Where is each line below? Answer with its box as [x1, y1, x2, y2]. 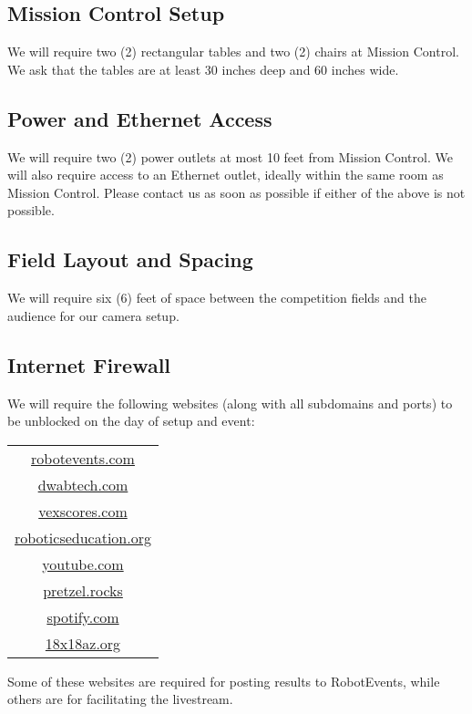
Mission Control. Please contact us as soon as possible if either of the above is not [7, 182, 466, 202]
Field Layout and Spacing [7, 245, 253, 274]
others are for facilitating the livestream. [7, 689, 233, 709]
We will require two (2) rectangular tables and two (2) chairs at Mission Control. [7, 42, 459, 61]
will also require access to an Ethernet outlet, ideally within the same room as [7, 165, 444, 184]
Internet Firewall [7, 350, 171, 378]
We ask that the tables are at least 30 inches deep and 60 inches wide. [7, 59, 399, 78]
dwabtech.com [37, 473, 128, 495]
